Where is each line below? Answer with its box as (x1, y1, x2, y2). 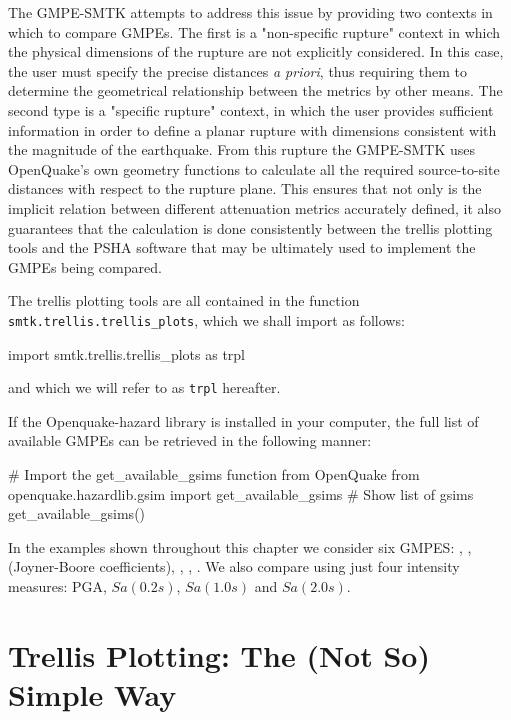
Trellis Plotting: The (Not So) (8, 634, 430, 675)
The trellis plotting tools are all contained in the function (8, 290, 360, 311)
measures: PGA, (8, 575, 107, 596)
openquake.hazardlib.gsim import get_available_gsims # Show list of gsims (8, 483, 474, 504)
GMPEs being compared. (8, 256, 162, 277)
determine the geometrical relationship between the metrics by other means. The (8, 80, 503, 101)
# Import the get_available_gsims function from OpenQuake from (8, 464, 420, 484)
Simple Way (8, 673, 177, 714)
